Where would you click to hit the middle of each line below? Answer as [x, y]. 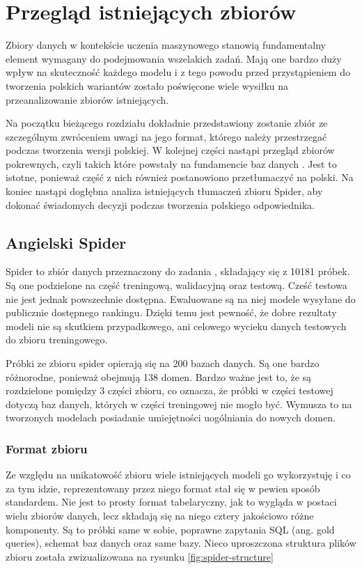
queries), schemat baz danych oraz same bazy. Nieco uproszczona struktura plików [181, 543]
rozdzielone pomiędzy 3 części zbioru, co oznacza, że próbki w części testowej [170, 390]
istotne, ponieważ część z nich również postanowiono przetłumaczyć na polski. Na [180, 177]
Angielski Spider [66, 242]
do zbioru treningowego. [57, 340]
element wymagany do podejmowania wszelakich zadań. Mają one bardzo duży [174, 58]
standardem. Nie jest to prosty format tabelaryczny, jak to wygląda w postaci [171, 502]
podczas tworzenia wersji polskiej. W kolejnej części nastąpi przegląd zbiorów [170, 150]
